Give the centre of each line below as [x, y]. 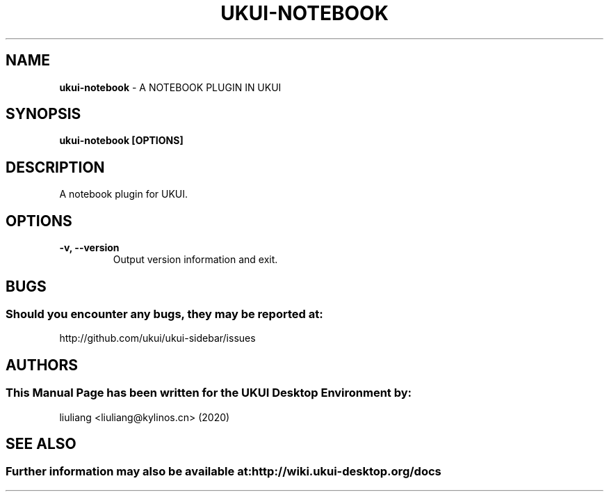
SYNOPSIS [43, 114]
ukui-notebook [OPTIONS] [121, 141]
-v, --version [89, 248]
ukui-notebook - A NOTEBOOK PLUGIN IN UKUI [170, 87]
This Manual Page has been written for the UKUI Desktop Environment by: [209, 393]
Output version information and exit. [195, 260]
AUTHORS [42, 365]
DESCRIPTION [55, 167]
